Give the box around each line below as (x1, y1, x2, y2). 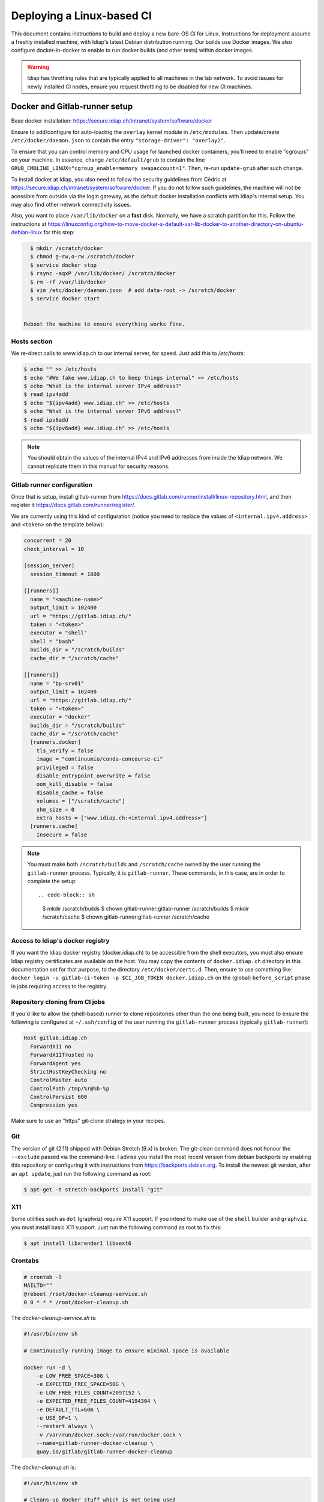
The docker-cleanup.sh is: (11, 1464, 76, 1471)
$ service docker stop (30, 261, 97, 269)
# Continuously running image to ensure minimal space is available (23, 1347, 230, 1354)
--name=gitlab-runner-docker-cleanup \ (36, 1440, 154, 1447)
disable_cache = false (36, 789, 103, 796)
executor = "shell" (30, 630, 88, 636)
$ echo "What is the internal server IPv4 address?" (23, 383, 182, 390)
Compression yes (30, 1102, 78, 1108)
